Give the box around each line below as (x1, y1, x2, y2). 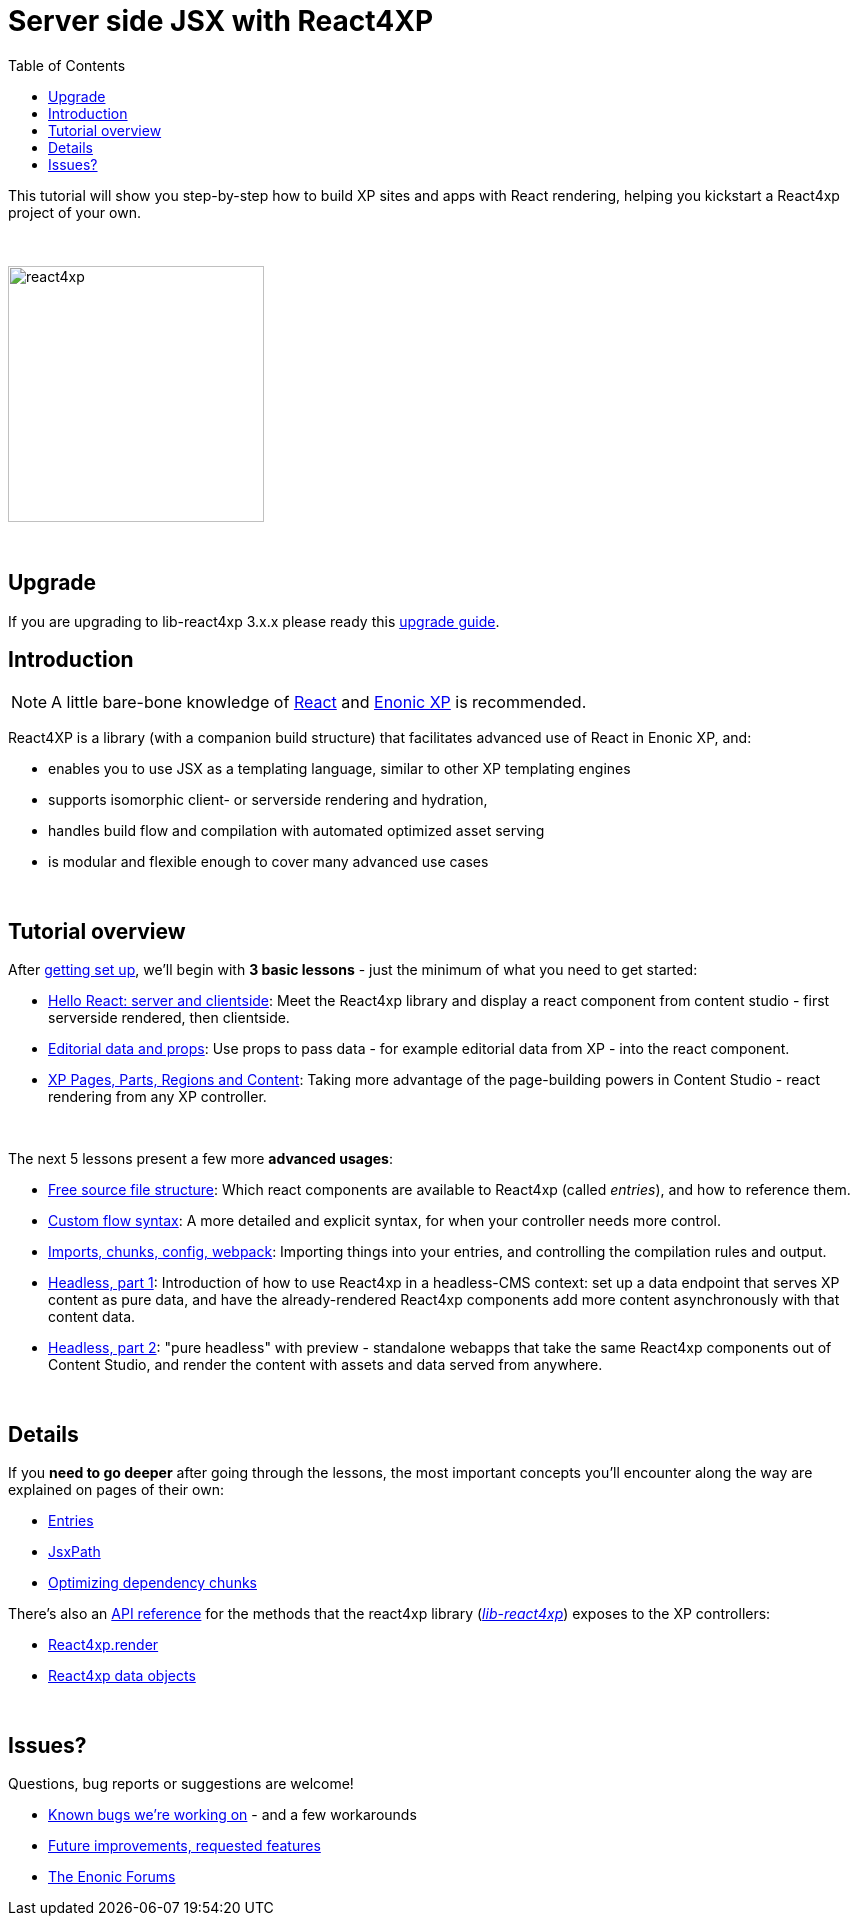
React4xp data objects (48, 1667, 196, 1685)
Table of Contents (8, 56, 126, 74)
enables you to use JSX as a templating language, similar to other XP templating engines (48, 760, 631, 778)
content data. (48, 1308, 136, 1326)
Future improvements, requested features (48, 1836, 321, 1854)
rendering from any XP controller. (48, 1088, 267, 1106)
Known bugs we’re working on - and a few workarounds (48, 1805, 417, 1823)
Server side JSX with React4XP (8, 4, 434, 38)
